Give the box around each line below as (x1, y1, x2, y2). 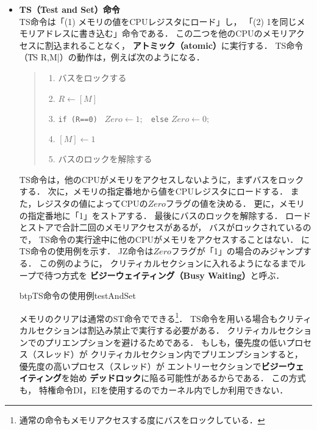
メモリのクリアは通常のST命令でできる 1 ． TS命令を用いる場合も (19, 310, 278, 324)
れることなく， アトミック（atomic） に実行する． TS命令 (70, 38, 304, 51)
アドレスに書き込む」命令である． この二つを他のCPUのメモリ (36, 27, 288, 40)
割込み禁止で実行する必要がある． (87, 324, 224, 336)
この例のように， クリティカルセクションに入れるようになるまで (39, 256, 297, 269)
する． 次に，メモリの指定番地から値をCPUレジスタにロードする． (19, 185, 288, 198)
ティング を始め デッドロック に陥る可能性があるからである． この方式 (27, 371, 306, 384)
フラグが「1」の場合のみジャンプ (171, 245, 303, 257)
